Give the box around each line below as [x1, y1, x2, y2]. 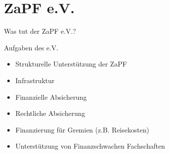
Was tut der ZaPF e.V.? [4, 26, 76, 36]
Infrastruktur [15, 75, 55, 85]
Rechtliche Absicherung [15, 108, 85, 118]
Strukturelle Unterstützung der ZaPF [15, 59, 127, 69]
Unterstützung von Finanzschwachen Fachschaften [15, 141, 165, 151]
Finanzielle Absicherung [15, 91, 87, 102]
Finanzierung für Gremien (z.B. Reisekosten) [15, 124, 150, 134]
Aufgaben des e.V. [4, 42, 58, 52]
